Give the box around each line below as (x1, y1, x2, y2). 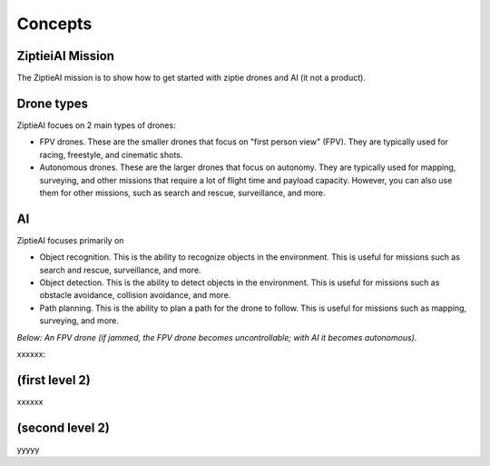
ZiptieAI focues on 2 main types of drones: (16, 119, 176, 131)
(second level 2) (16, 420, 111, 435)
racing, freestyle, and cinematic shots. (39, 149, 183, 160)
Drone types (16, 95, 88, 111)
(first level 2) (16, 372, 91, 388)
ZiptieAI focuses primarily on (16, 234, 124, 245)
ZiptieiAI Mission (16, 48, 115, 64)
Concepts (16, 14, 93, 34)
